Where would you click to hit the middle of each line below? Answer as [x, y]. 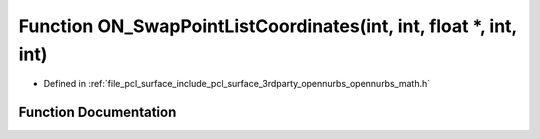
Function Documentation [97, 112]
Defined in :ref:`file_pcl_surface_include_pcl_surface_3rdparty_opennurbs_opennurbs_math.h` [237, 84]
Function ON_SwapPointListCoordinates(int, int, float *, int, [267, 26]
